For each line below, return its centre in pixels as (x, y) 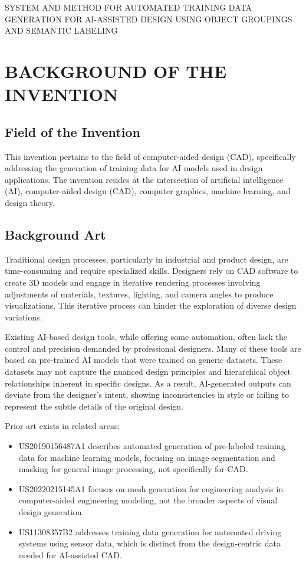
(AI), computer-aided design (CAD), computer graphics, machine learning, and (148, 191)
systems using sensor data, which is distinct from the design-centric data (149, 543)
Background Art (55, 234)
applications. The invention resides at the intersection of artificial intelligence (144, 179)
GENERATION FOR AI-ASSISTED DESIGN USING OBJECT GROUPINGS (149, 19)
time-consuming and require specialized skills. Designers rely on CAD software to (152, 271)
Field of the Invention (73, 131)
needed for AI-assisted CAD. (70, 554)
